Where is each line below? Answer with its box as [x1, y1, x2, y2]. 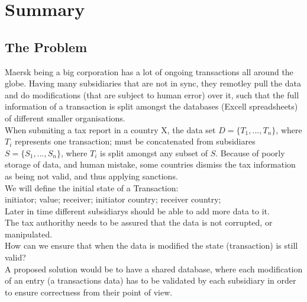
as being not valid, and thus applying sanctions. [5, 169, 178, 182]
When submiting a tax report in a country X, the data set [5, 123, 216, 136]
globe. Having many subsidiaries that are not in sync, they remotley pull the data [5, 77, 301, 89]
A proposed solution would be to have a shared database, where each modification [5, 262, 303, 275]
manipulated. [5, 227, 53, 240]
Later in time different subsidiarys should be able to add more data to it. [5, 204, 270, 217]
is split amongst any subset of [100, 146, 208, 159]
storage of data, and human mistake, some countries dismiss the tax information [5, 158, 296, 171]
